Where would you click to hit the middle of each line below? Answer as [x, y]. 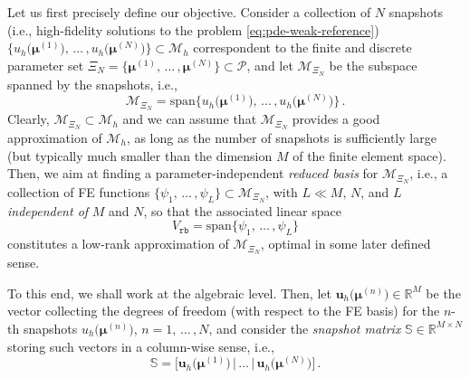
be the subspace [373, 65]
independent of [48, 210]
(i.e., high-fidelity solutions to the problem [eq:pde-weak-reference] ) [193, 29]
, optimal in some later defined [345, 244]
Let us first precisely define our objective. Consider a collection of [189, 12]
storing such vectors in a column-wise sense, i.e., [141, 346]
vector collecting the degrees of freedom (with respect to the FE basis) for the [224, 311]
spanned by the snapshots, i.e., [92, 84]
